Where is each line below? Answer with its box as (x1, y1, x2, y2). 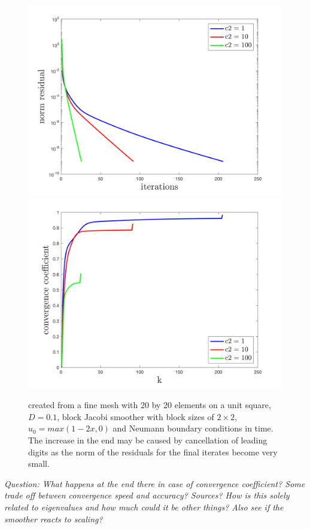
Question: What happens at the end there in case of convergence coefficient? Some (4, 477, 305, 490)
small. (28, 457, 50, 470)
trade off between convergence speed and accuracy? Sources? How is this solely (4, 489, 290, 501)
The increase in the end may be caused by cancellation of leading (28, 433, 268, 446)
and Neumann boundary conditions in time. (113, 422, 273, 434)
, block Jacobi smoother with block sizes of (57, 410, 214, 422)
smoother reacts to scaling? (4, 512, 103, 525)
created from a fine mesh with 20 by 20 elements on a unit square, (28, 399, 271, 411)
